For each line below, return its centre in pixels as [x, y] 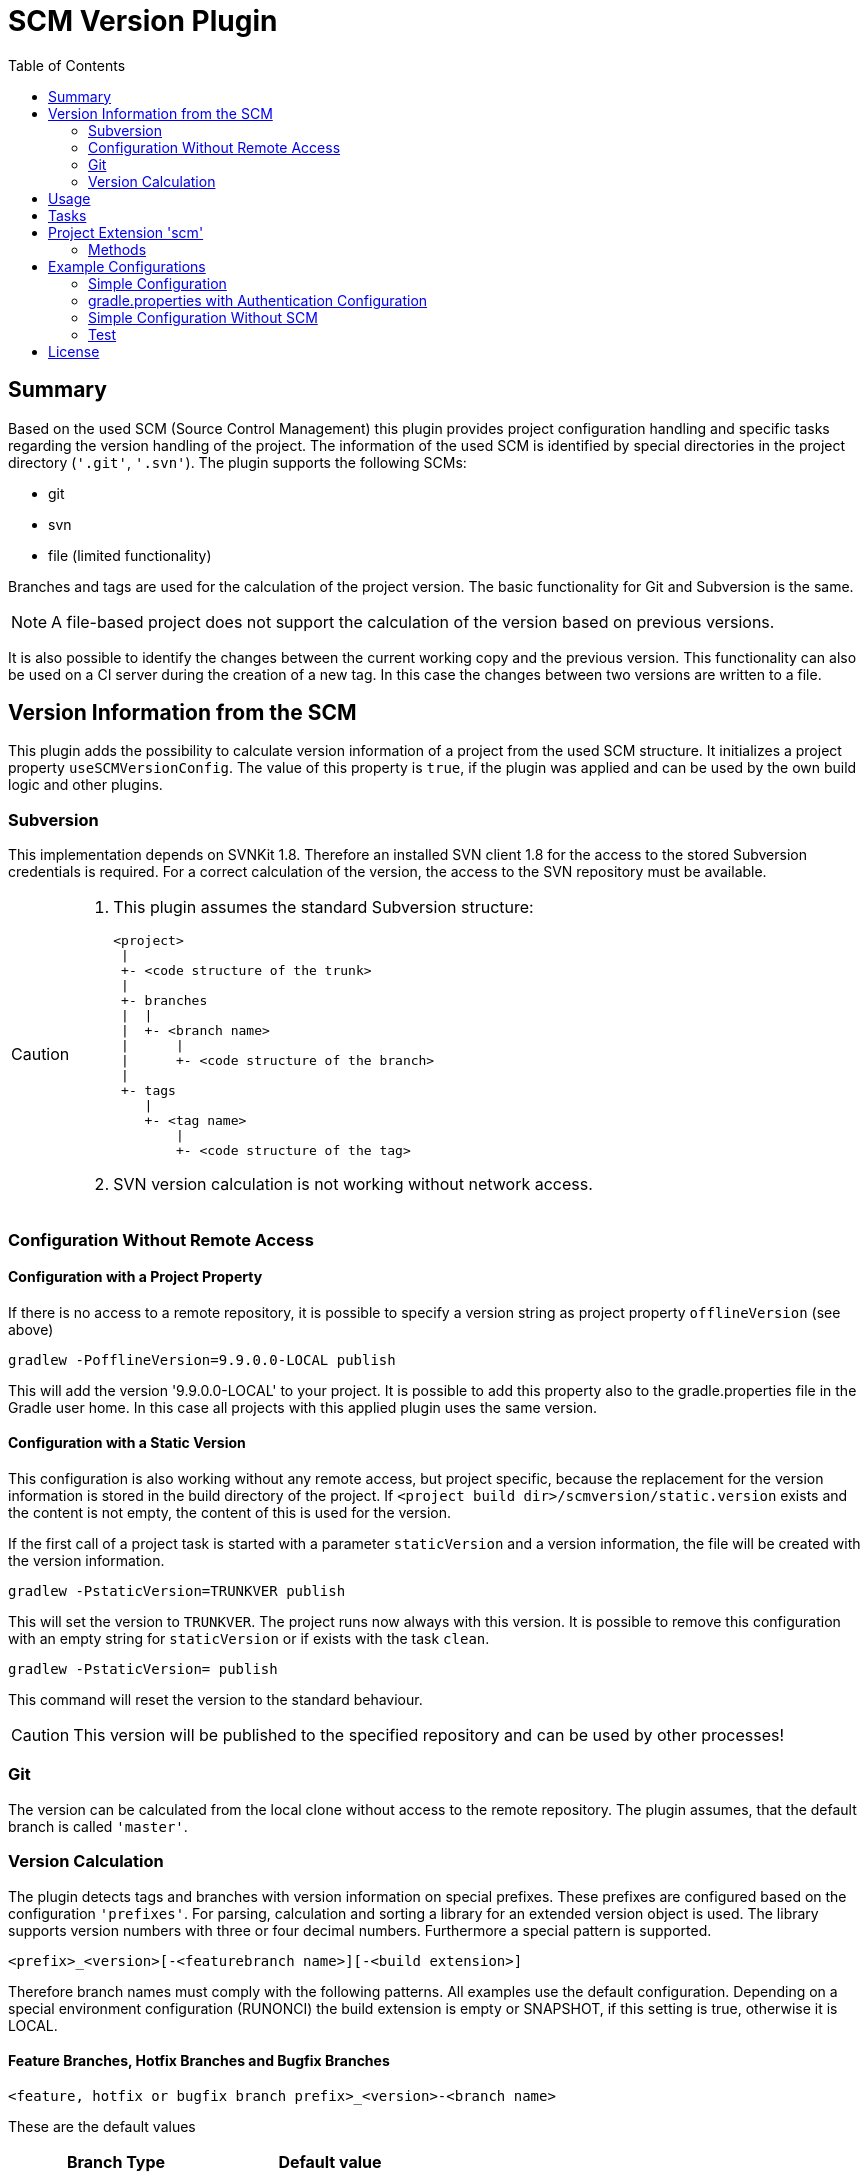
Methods [117, 249]
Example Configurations [127, 266]
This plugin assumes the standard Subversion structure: [323, 907]
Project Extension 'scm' [126, 232]
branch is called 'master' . [98, 1826]
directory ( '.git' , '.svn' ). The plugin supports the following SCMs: [237, 462]
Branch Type [116, 2161]
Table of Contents [67, 65]
